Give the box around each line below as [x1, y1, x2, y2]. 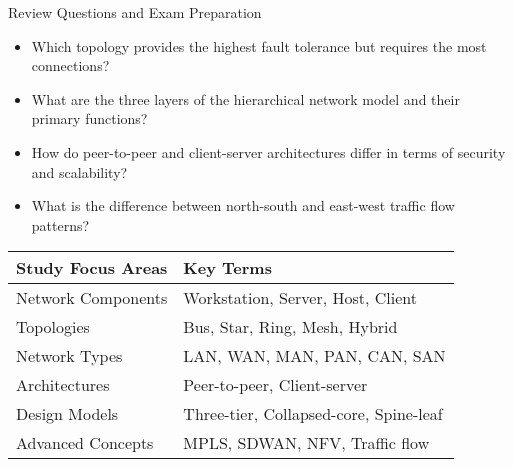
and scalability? [31, 161, 128, 182]
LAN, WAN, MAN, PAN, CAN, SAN [183, 344, 446, 368]
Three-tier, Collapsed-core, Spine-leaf [183, 402, 443, 426]
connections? [31, 55, 110, 76]
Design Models [16, 402, 119, 426]
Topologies [16, 315, 90, 339]
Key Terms [183, 256, 272, 280]
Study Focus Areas [16, 256, 168, 280]
